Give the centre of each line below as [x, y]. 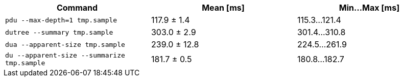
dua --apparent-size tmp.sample [65, 44]
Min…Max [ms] [369, 8]
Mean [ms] [223, 8]
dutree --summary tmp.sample [59, 32]
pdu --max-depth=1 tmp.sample [61, 20]
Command [77, 8]
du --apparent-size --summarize [65, 55]
